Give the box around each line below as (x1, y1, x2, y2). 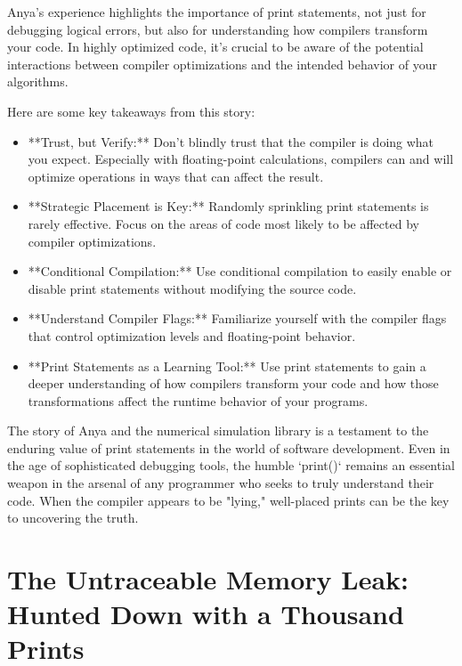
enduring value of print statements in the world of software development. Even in (7, 438, 450, 457)
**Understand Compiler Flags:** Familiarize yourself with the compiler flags (28, 309, 447, 328)
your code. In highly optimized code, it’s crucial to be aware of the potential (7, 37, 424, 56)
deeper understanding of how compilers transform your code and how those (28, 374, 439, 393)
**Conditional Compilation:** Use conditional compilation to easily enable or (28, 262, 452, 280)
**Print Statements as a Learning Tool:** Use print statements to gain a (28, 356, 426, 375)
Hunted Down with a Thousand (7, 596, 404, 632)
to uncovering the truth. (7, 508, 139, 527)
